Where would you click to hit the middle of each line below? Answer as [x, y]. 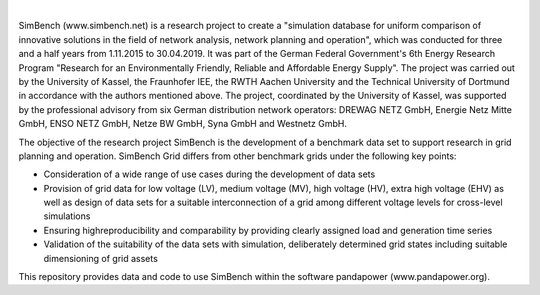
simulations [67, 216]
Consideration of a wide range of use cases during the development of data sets [209, 174]
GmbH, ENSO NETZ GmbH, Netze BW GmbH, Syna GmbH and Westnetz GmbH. [182, 124]
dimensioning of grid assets [101, 258]
